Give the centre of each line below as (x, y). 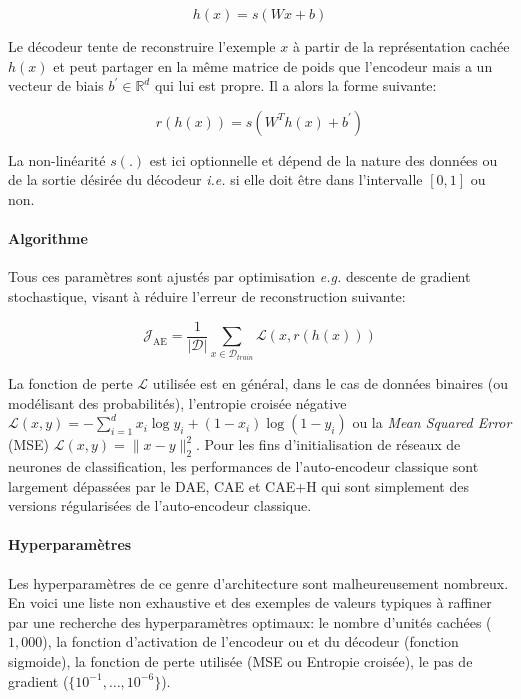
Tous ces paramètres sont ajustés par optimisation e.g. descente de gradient (239, 276)
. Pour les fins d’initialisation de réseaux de (328, 444)
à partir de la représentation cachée (401, 46)
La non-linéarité (57, 159)
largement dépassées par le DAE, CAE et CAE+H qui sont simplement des (238, 485)
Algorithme (48, 238)
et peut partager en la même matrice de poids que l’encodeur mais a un (273, 65)
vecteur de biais (56, 85)
